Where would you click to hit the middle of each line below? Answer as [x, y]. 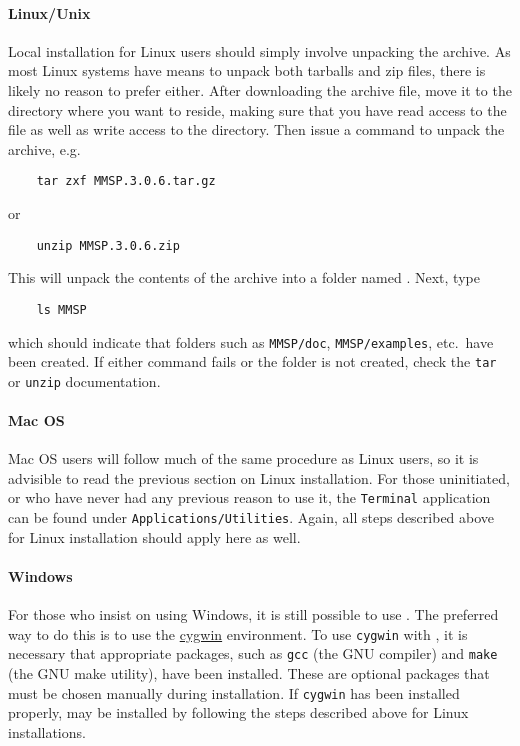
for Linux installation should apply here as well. [154, 536]
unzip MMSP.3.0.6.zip [108, 245]
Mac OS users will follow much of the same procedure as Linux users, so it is [243, 458]
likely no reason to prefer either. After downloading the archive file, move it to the [260, 89]
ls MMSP [61, 309]
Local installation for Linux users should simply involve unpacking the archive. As [259, 50]
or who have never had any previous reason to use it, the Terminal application [249, 497]
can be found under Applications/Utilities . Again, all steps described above [251, 517]
